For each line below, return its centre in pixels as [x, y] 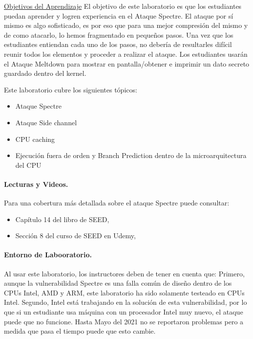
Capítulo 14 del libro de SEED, [62, 219]
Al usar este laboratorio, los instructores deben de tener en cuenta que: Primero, [124, 273]
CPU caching [35, 139]
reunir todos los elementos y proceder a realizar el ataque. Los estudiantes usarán [126, 54]
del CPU [28, 165]
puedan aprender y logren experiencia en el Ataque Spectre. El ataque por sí [119, 15]
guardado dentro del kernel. [45, 73]
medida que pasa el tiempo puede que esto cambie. [80, 331]
